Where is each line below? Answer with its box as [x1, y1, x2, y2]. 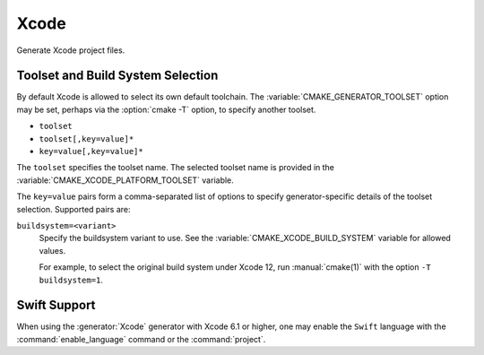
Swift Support [16, 298, 96, 313]
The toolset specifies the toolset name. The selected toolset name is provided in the [16, 162, 335, 173]
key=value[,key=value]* [39, 146, 143, 157]
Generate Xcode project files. [16, 45, 125, 56]
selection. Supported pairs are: [16, 203, 131, 214]
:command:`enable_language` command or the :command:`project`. [16, 333, 266, 344]
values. [39, 245, 66, 255]
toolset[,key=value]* [39, 134, 134, 143]
